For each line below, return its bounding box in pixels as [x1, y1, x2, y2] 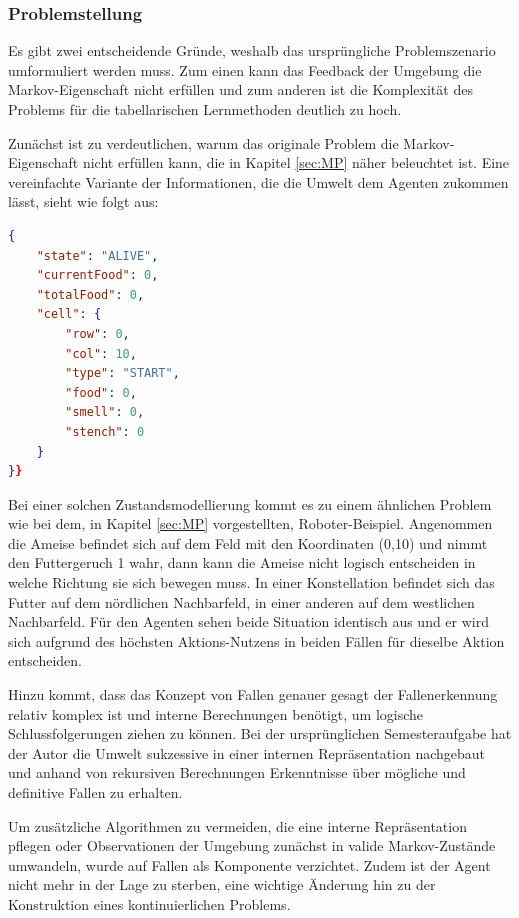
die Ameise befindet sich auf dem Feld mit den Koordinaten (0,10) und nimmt [8, 532, 488, 553]
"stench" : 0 [65, 424, 145, 439]
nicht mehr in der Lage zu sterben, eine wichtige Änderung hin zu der [8, 874, 436, 895]
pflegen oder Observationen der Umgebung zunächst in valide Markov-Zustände [8, 835, 496, 856]
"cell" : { [36, 307, 102, 322]
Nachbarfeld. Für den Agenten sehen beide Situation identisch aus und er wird [8, 611, 489, 632]
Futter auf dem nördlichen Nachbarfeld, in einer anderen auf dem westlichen [8, 591, 475, 612]
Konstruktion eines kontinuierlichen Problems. [8, 893, 291, 914]
